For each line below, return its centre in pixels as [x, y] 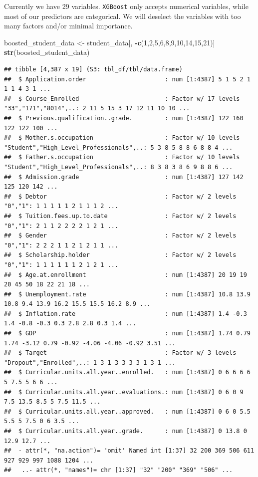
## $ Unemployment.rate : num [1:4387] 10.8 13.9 [127, 294]
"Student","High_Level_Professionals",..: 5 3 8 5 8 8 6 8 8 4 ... [119, 147]
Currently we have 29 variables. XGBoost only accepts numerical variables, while [126, 6]
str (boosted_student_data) [47, 52]
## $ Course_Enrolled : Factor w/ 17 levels [122, 99]
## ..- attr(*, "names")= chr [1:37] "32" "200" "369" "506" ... [119, 470]
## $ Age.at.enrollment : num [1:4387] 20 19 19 [126, 275]
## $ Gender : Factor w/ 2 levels [120, 236]
